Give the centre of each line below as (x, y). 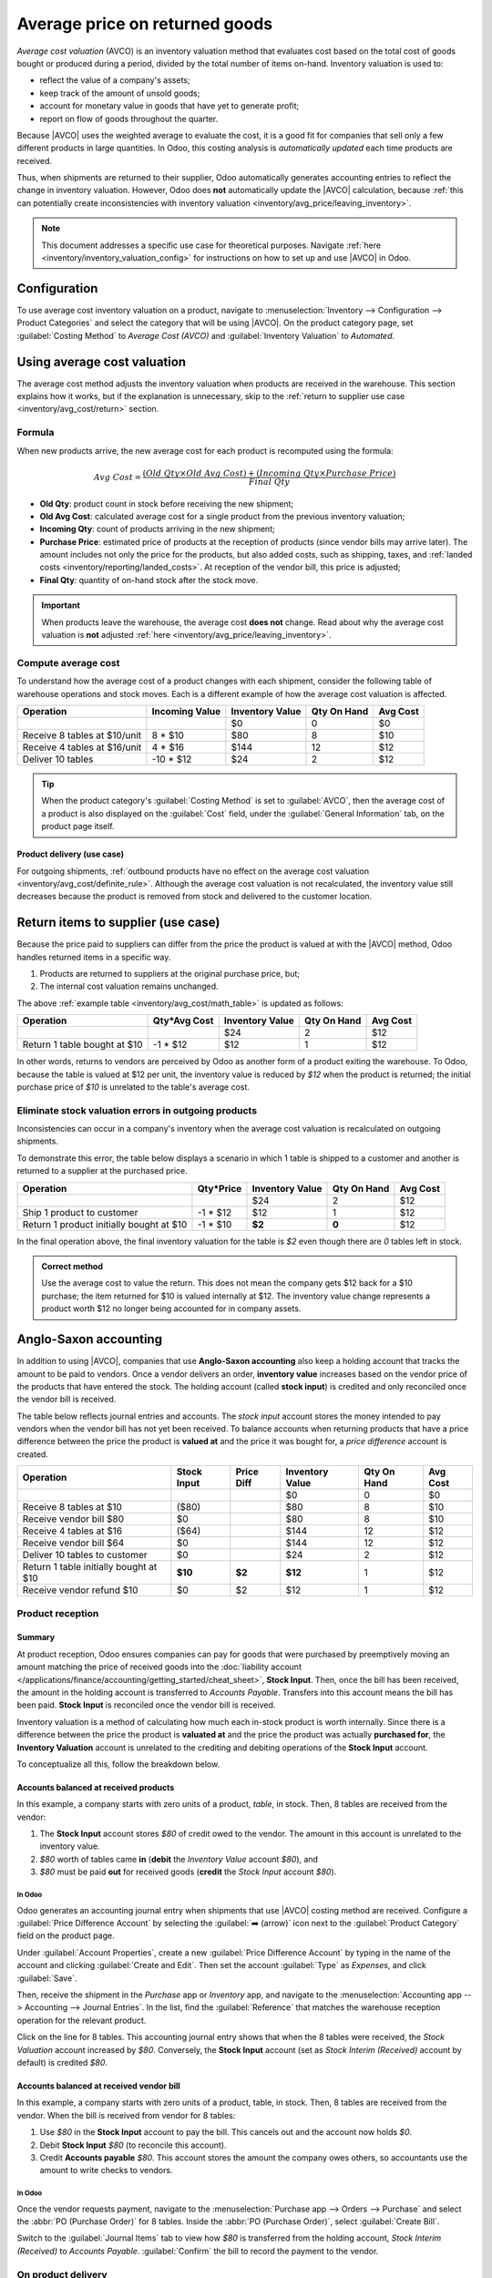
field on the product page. (66, 1935)
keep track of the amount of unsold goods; (120, 93)
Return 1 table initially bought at (90, 1567)
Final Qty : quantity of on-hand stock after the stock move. (149, 580)
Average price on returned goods (145, 24)
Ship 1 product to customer (80, 1212)
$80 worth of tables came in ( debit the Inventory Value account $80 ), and (179, 1859)
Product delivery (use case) (71, 854)
